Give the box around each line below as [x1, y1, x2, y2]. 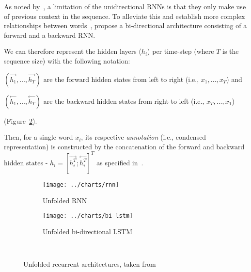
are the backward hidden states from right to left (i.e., [43, 96, 204, 106]
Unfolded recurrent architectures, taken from [23, 258, 156, 269]
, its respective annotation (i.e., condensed [81, 132, 206, 142]
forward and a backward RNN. [4, 30, 95, 40]
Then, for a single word [4, 132, 73, 142]
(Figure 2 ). [4, 115, 37, 126]
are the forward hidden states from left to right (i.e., [43, 74, 199, 84]
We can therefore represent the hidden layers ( [4, 46, 141, 56]
